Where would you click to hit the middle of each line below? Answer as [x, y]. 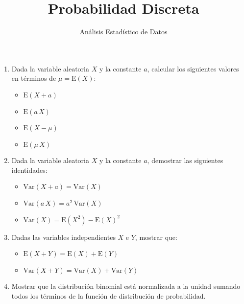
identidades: [29, 170]
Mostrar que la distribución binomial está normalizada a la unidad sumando [126, 286]
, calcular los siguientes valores [193, 68]
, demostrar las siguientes [185, 160]
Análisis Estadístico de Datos [123, 32]
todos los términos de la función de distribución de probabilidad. [109, 296]
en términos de [34, 78]
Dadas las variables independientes [63, 237]
